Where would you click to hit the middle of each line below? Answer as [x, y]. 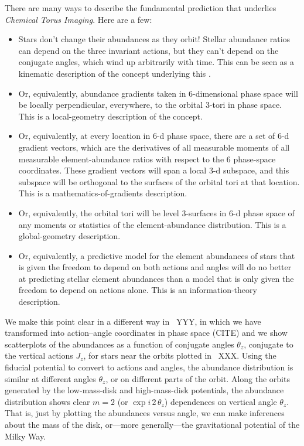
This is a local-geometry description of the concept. [110, 116]
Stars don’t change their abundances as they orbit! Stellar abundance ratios [154, 39]
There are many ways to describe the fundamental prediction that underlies [141, 8]
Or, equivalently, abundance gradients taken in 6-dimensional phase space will [158, 93]
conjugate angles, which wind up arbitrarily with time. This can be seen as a [156, 62]
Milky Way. [25, 436]
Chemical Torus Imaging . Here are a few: [78, 19]
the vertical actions [39, 355]
